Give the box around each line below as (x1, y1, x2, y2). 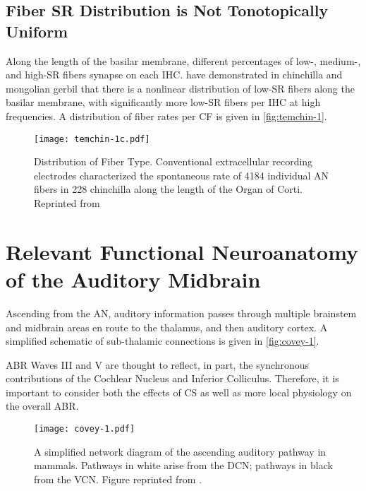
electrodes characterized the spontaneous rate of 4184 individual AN (34, 167, 329, 182)
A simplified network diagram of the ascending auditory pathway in (34, 444, 327, 459)
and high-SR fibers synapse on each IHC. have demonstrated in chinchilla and (6, 67, 343, 82)
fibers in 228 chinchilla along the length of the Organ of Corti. (34, 182, 303, 196)
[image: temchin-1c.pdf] (34, 134, 150, 144)
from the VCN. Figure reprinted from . (34, 471, 202, 486)
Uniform (6, 20, 68, 42)
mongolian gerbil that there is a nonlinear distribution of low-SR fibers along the (6, 81, 355, 95)
